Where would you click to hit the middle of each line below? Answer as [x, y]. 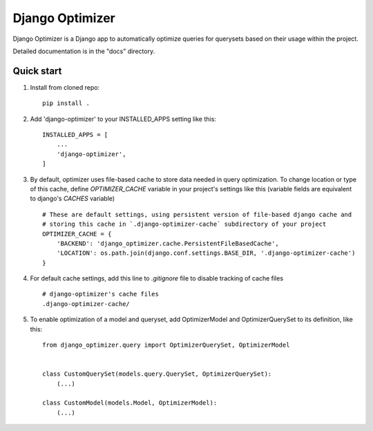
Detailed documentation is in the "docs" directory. [84, 51]
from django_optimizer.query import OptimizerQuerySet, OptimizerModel [166, 345]
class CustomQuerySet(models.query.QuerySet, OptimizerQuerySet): [157, 374]
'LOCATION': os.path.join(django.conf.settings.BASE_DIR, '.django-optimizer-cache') [206, 253]
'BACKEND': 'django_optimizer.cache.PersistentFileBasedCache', [168, 243]
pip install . [66, 103]
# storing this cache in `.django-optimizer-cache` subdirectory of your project [184, 224]
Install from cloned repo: [65, 87]
